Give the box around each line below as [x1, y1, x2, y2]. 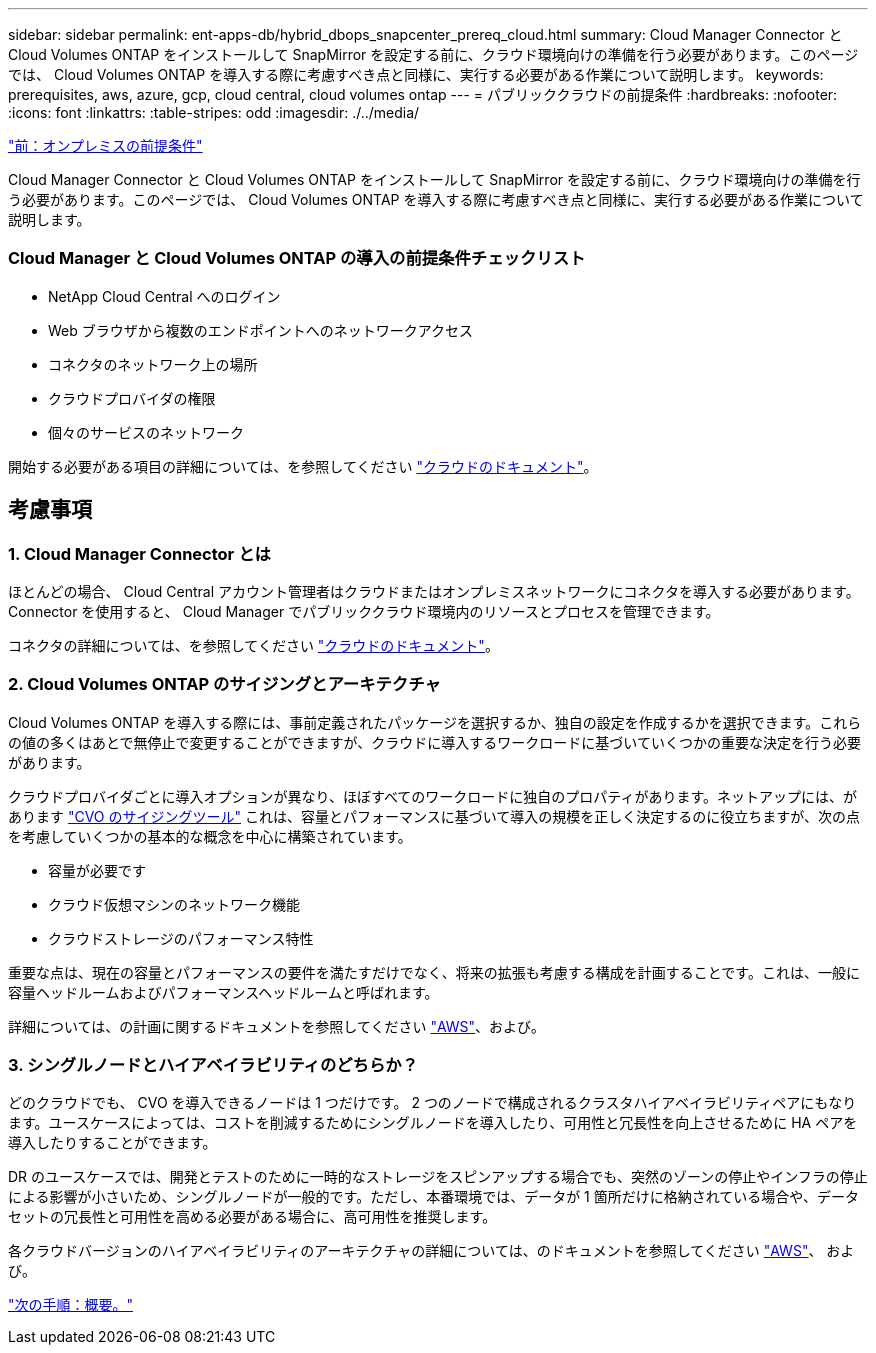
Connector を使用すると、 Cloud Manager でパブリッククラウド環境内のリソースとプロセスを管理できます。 [8, 602, 720, 620]
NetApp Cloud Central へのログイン [48, 287, 281, 305]
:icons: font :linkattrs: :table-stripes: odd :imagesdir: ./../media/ [8, 104, 420, 121]
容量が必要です [48, 861, 146, 879]
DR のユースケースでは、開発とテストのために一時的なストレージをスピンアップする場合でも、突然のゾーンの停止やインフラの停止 [8, 1168, 868, 1186]
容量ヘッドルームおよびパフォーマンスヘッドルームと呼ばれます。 [8, 983, 439, 1001]
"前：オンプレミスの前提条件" [8, 137, 203, 154]
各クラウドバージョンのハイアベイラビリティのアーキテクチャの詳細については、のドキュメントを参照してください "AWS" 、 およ [8, 1242, 855, 1260]
